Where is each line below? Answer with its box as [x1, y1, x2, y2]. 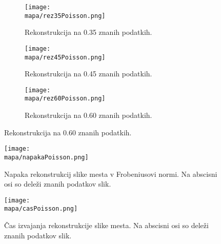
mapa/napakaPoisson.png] [4, 153, 89, 161]
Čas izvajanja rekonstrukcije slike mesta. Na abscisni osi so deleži [4, 220, 209, 231]
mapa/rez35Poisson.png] [25, 12, 106, 19]
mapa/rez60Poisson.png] [25, 95, 106, 103]
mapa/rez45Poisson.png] [25, 53, 106, 61]
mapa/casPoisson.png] [4, 205, 78, 213]
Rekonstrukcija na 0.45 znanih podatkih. [25, 68, 152, 79]
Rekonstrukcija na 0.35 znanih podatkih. [25, 27, 152, 37]
